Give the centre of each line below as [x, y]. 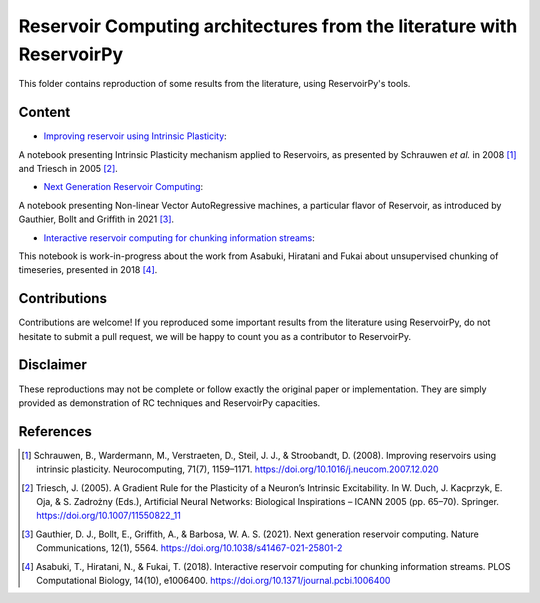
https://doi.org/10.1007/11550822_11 [109, 516]
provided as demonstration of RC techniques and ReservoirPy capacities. [169, 402]
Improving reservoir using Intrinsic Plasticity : [135, 136]
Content [44, 112]
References [55, 431]
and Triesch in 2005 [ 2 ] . [68, 169]
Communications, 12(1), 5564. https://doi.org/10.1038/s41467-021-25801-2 [189, 548]
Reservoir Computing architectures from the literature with [268, 26]
